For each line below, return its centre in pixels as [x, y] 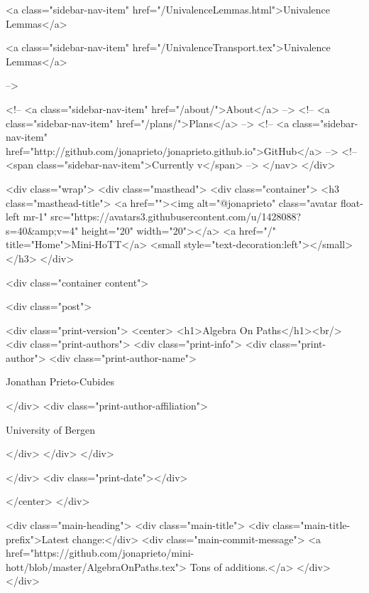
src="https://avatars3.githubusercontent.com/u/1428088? [176, 217]
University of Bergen [50, 429]
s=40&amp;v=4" [42, 230]
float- [352, 202]
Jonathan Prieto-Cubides [60, 381]
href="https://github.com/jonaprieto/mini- [100, 553]
